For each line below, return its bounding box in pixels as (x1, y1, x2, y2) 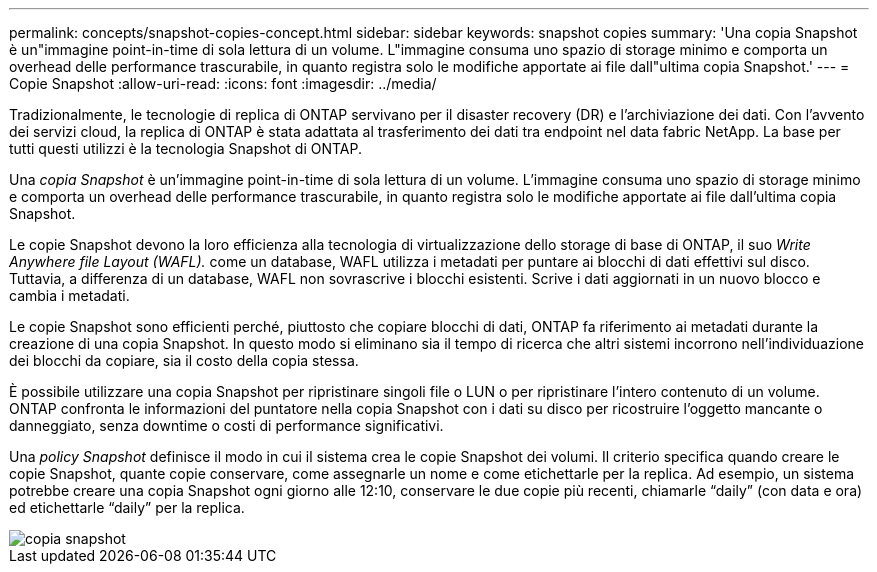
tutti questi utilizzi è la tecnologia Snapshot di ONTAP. (9, 140, 363, 157)
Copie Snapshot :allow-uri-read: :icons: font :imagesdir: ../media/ (9, 75, 437, 92)
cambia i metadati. (9, 287, 130, 304)
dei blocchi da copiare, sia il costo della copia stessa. (9, 352, 359, 369)
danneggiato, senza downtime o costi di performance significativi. (9, 417, 444, 434)
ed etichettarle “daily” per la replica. (9, 499, 245, 516)
